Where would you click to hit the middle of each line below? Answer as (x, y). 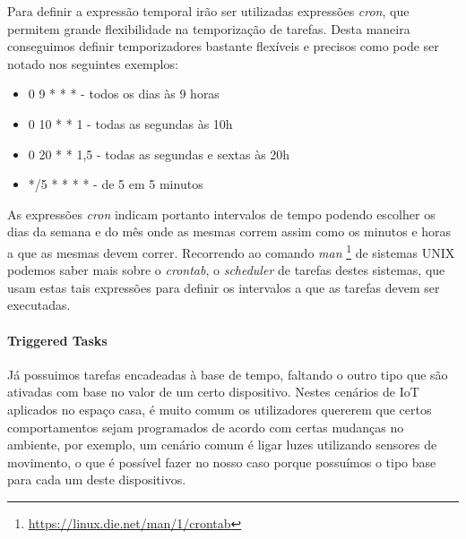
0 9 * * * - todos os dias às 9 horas (124, 94)
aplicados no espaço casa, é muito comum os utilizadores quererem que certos (220, 409)
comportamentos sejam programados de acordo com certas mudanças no (206, 427)
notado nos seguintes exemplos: (93, 63)
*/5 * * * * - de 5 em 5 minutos (116, 184)
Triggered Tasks (57, 340)
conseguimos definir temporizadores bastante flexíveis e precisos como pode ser (223, 46)
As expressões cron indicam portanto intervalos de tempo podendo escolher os (221, 214)
